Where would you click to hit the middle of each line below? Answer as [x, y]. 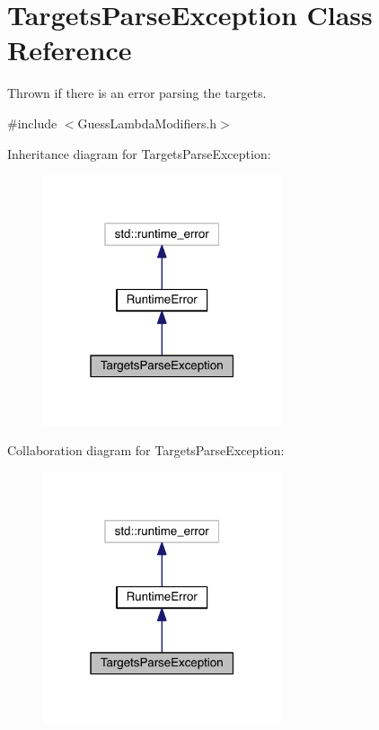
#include [32, 123]
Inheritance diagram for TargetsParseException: [139, 153]
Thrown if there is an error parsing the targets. [137, 93]
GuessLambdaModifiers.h [147, 123]
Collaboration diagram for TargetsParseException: [146, 450]
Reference [70, 50]
